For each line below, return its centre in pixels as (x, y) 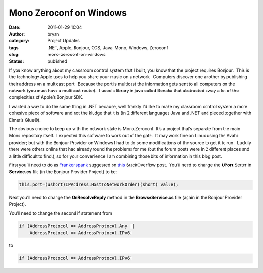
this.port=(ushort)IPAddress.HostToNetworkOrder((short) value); (99, 185)
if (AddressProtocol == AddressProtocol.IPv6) (76, 258)
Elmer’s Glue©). (25, 120)
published (57, 61)
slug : (14, 55)
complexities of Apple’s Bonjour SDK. (46, 97)
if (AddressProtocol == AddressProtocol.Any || (77, 226)
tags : (14, 47)
